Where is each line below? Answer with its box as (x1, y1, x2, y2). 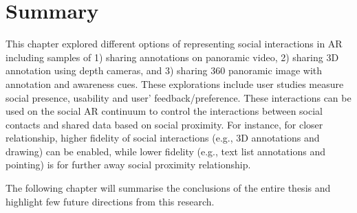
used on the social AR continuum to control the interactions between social (6, 104, 323, 118)
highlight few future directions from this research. (6, 194, 215, 208)
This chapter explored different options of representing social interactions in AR (6, 36, 343, 51)
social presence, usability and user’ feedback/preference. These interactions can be (6, 90, 351, 104)
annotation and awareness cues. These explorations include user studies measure (6, 76, 344, 91)
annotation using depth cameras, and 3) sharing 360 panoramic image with (6, 63, 323, 78)
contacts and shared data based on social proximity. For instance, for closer (6, 117, 323, 131)
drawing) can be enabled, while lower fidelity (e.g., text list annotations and (6, 144, 325, 158)
